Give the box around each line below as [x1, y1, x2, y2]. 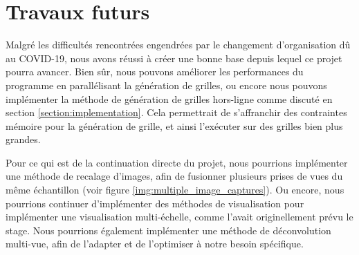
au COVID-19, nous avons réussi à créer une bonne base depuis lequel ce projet [6, 50, 342, 65]
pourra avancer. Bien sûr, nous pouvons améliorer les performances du [6, 64, 304, 79]
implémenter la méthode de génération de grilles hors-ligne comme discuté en [6, 91, 333, 106]
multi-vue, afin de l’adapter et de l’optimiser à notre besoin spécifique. [6, 236, 304, 251]
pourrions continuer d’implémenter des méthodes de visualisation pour [6, 196, 304, 210]
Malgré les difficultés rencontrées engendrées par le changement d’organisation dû [6, 37, 351, 52]
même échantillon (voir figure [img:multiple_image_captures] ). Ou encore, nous [6, 182, 344, 197]
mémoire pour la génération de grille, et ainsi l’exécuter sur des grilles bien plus [6, 118, 343, 133]
